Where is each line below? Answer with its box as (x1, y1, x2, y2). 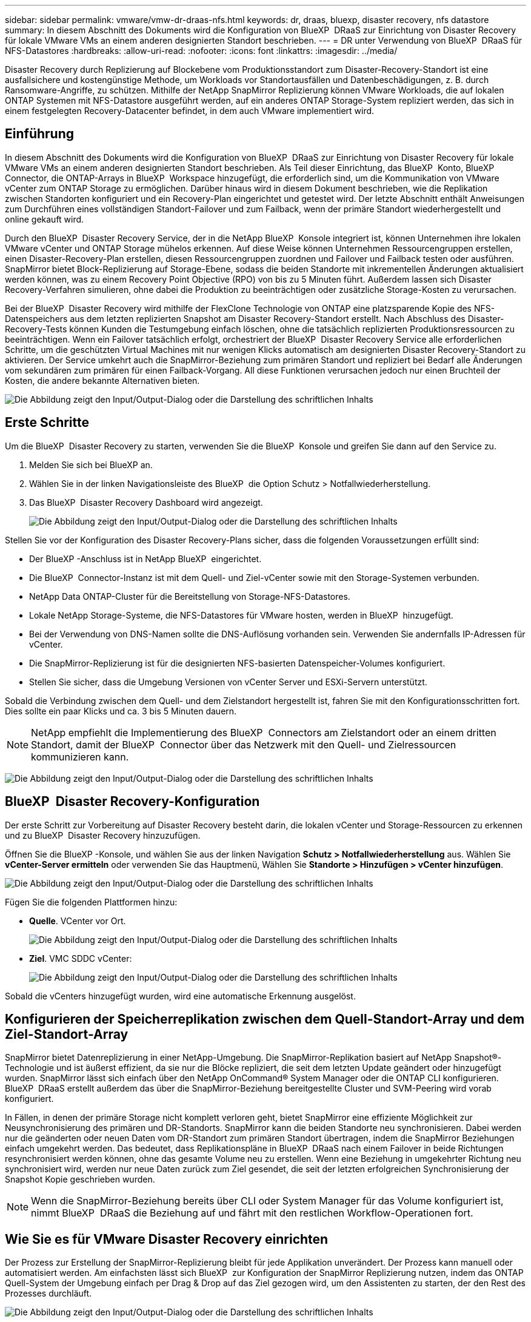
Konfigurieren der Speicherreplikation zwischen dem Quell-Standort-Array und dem (5, 1011, 525, 1027)
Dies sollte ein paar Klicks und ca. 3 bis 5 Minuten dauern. (5, 705, 237, 716)
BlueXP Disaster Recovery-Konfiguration (5, 794, 260, 810)
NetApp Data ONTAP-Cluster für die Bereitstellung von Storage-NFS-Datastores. (29, 591, 350, 602)
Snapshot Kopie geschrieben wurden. (5, 1174, 155, 1185)
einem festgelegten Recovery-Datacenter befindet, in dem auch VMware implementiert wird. (5, 106, 375, 116)
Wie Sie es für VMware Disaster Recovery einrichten (5, 1231, 329, 1247)
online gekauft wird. (5, 213, 84, 224)
